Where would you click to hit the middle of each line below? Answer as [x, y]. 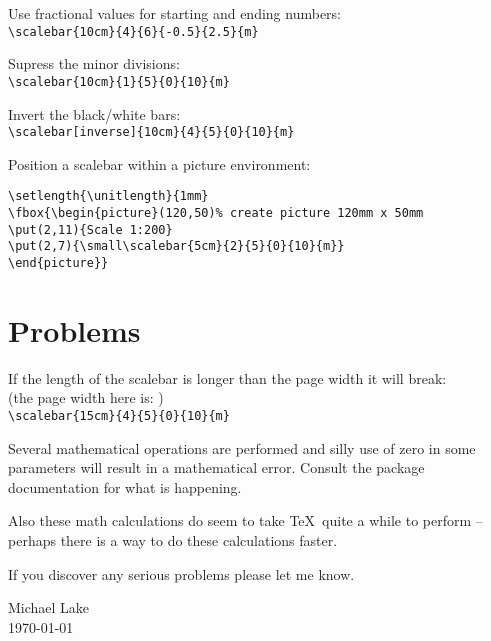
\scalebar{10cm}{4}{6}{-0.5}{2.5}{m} [133, 31]
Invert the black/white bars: [94, 113]
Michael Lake [49, 607]
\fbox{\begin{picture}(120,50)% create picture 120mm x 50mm [216, 213]
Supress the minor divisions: [94, 63]
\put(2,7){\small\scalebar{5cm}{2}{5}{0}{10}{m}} [176, 246]
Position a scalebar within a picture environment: [159, 163]
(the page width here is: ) [86, 397]
